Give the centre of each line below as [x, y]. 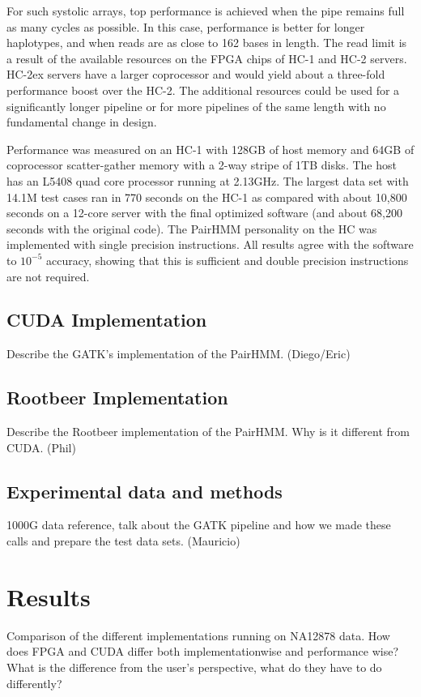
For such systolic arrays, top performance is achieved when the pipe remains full [206, 11]
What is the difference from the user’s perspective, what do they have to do [194, 667]
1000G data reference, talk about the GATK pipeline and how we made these [199, 525]
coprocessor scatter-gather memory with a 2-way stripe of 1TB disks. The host [202, 165]
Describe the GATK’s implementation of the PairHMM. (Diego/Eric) [179, 354]
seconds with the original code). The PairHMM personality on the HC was [192, 228]
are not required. [48, 276]
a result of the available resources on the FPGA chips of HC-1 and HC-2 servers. [207, 58]
